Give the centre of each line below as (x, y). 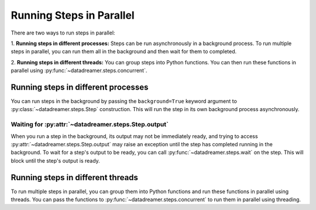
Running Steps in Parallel (73, 15)
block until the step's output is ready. (56, 160)
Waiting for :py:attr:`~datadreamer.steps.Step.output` (90, 125)
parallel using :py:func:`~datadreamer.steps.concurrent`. (79, 71)
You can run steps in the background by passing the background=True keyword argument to (124, 101)
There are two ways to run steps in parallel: (63, 33)
